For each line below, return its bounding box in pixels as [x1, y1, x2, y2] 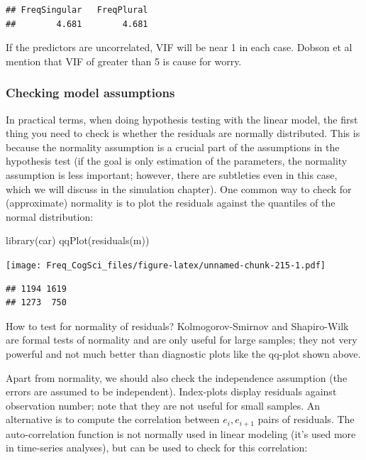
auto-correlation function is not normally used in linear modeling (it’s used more [6, 426, 356, 441]
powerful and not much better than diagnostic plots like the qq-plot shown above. [6, 346, 361, 361]
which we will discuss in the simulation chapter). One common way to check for [6, 181, 352, 196]
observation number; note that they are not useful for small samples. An [6, 398, 321, 412]
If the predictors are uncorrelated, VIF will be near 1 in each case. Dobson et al [6, 40, 353, 55]
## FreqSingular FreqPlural [6, 5, 148, 15]
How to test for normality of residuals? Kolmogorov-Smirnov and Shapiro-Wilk [6, 318, 349, 333]
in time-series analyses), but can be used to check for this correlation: [6, 440, 308, 455]
